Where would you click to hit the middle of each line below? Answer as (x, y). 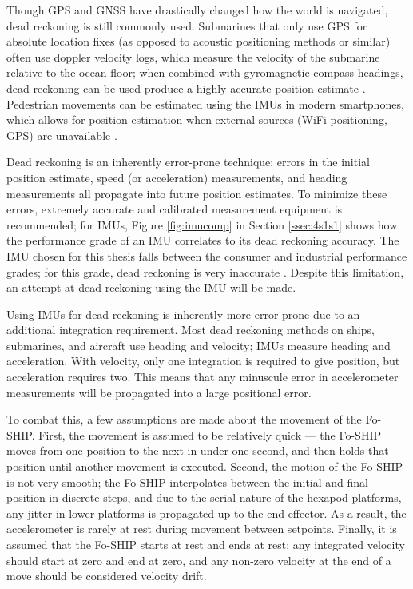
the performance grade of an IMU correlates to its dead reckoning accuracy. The (203, 240)
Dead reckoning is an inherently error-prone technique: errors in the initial (188, 162)
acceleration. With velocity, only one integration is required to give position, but (203, 361)
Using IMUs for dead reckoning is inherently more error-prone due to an (183, 314)
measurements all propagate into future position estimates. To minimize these (197, 193)
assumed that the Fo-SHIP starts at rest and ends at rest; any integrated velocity (206, 544)
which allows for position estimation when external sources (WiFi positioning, (197, 119)
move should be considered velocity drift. (107, 576)
